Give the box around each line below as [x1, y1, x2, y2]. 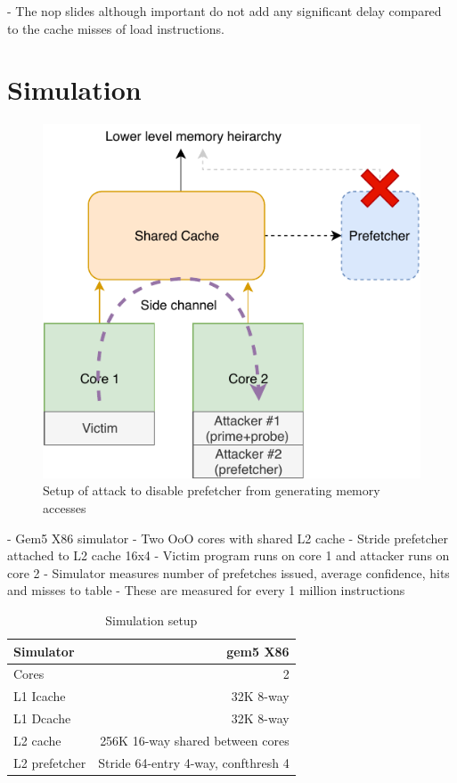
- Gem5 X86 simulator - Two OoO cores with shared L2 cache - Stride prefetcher [7, 528, 448, 547]
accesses [43, 499, 86, 518]
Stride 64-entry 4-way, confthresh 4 [98, 753, 290, 771]
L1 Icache [13, 687, 66, 706]
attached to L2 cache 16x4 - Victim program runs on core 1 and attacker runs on [7, 546, 450, 565]
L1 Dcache [13, 709, 71, 728]
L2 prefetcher [13, 753, 86, 771]
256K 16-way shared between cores [100, 730, 290, 749]
